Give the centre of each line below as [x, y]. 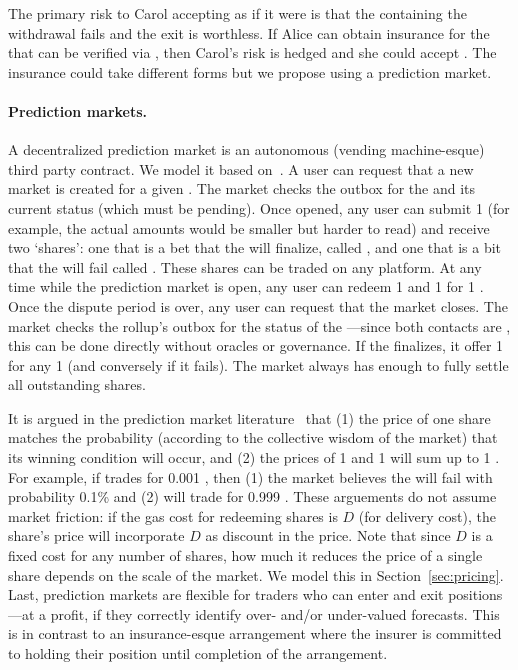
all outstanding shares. [77, 384]
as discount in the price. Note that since [328, 535]
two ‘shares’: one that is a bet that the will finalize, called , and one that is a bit [255, 247]
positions [475, 594]
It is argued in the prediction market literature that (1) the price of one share [249, 417]
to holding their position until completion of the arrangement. [198, 653]
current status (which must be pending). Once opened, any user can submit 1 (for [259, 207]
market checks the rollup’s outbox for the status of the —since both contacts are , [259, 325]
